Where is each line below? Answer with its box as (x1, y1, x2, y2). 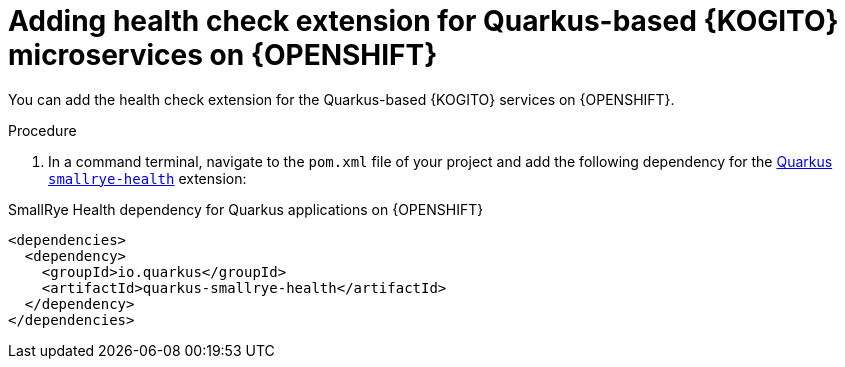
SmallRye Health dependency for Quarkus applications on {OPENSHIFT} (8, 200, 484, 218)
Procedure (8, 121, 77, 139)
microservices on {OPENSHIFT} (8, 38, 438, 72)
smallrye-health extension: (48, 169, 247, 187)
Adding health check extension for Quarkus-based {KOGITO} (8, 4, 839, 38)
